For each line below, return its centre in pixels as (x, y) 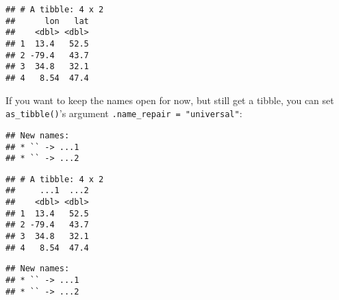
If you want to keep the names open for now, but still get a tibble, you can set (170, 100)
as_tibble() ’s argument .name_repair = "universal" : (124, 113)
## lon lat (47, 21)
